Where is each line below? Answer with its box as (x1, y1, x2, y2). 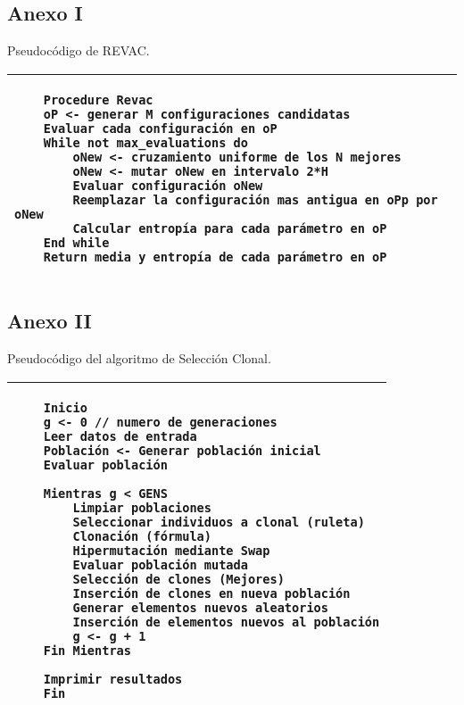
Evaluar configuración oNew (72, 178, 263, 193)
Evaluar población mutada (72, 557, 248, 572)
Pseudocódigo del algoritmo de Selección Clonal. (7, 349, 271, 367)
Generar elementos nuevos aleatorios (72, 600, 328, 615)
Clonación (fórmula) (72, 528, 211, 543)
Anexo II (7, 307, 92, 335)
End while (43, 235, 110, 250)
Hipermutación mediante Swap (72, 543, 270, 558)
